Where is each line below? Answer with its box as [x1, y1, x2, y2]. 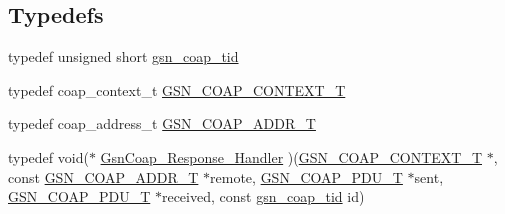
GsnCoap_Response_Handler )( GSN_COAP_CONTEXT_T [100, 146, 482, 167]
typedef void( [8, 146, 89, 167]
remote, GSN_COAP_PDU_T [210, 166, 403, 187]
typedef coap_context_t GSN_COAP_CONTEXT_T [8, 79, 346, 100]
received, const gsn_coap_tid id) [161, 186, 365, 207]
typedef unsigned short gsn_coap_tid [8, 46, 239, 67]
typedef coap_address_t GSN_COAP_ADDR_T [8, 113, 316, 134]
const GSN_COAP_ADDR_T [8, 166, 199, 187]
